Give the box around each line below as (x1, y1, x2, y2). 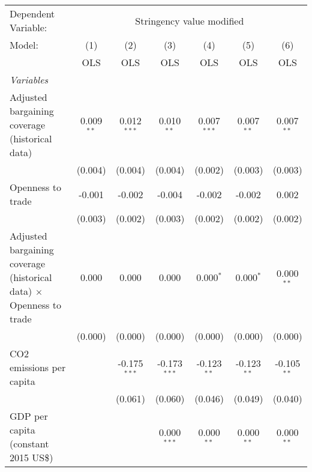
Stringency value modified (135, 13, 244, 28)
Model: (10, 38, 39, 52)
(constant (10, 437, 49, 450)
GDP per (10, 409, 48, 423)
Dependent (10, 7, 55, 20)
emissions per (10, 360, 66, 374)
